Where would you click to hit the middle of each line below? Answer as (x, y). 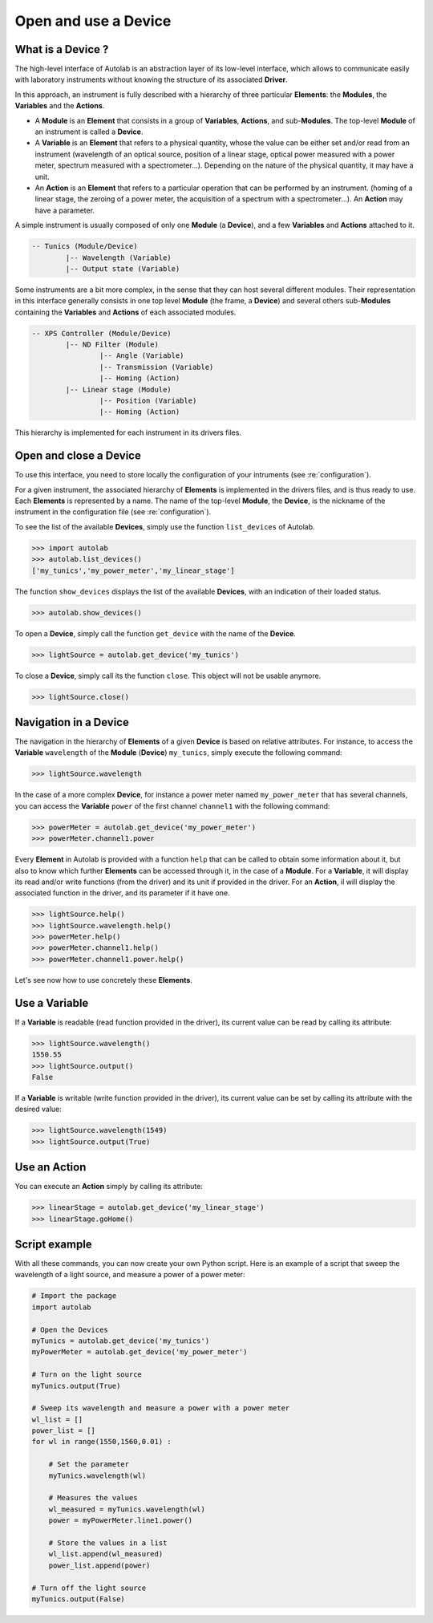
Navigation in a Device (72, 722)
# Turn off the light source (89, 1588)
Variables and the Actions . (60, 106)
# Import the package (74, 1296)
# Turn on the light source (87, 1375)
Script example (53, 1244)
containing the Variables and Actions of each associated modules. (125, 312)
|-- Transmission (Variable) (156, 367)
